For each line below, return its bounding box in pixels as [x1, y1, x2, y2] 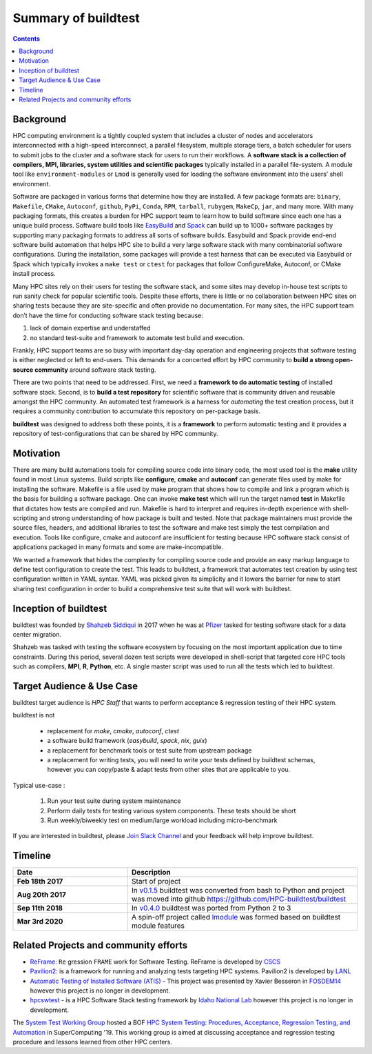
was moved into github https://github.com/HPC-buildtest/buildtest [131, 894, 347, 904]
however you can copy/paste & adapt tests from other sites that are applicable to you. [47, 766, 291, 774]
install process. [12, 270, 56, 278]
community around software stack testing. [34, 366, 156, 374]
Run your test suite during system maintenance [47, 797, 181, 805]
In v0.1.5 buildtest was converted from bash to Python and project [131, 886, 344, 895]
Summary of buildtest [12, 10, 141, 26]
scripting [12, 514, 38, 522]
